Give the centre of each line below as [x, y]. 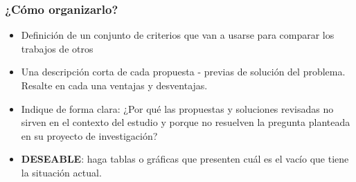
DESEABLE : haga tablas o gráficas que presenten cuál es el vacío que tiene [185, 159]
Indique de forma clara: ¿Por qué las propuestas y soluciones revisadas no [177, 108]
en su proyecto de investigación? [89, 135]
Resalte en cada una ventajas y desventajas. [114, 85]
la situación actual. [61, 172]
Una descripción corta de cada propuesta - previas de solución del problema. [183, 72]
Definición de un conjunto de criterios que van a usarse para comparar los [178, 35]
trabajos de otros [57, 48]
